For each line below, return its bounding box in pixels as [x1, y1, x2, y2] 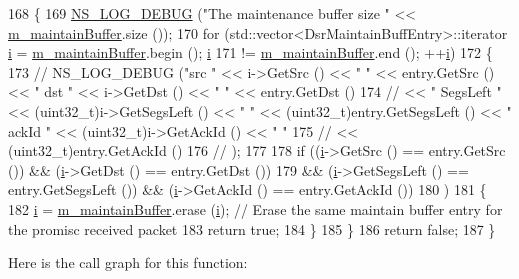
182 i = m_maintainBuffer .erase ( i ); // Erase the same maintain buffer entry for [8, 198, 503, 219]
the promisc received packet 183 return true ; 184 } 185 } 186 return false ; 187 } [8, 218, 496, 239]
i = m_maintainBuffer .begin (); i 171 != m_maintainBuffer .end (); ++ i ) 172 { [8, 42, 493, 63]
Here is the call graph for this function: [8, 252, 248, 273]
